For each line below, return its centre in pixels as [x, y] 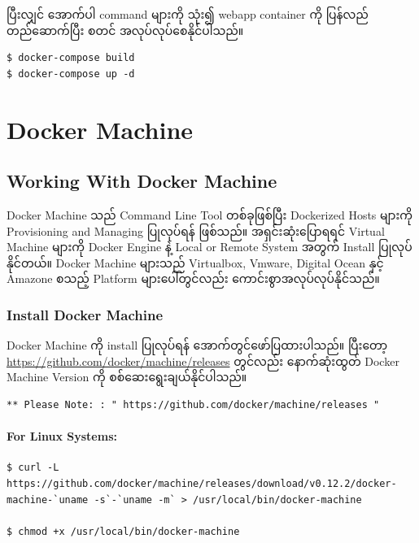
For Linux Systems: [62, 436]
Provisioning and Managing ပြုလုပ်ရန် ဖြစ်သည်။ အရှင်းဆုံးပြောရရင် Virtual [196, 230]
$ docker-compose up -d [71, 74]
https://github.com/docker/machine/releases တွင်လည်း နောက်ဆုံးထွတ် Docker [203, 361]
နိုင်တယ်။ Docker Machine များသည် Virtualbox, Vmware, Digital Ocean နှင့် [195, 262]
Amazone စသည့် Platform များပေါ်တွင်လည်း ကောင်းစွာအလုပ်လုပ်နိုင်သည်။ [193, 278]
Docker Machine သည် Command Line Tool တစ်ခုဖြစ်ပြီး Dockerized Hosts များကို [210, 214]
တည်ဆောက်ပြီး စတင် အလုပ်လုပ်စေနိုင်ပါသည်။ [125, 30]
